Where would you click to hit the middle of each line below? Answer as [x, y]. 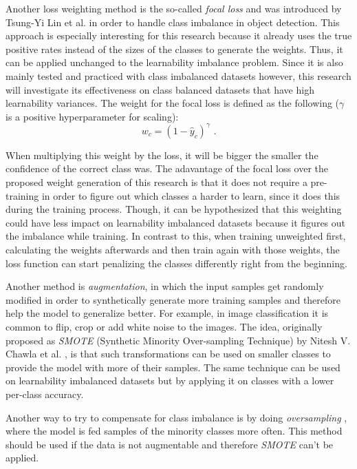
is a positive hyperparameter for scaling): [92, 116]
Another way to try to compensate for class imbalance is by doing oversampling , [176, 417]
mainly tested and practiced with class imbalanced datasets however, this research [178, 75]
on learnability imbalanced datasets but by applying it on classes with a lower [170, 381]
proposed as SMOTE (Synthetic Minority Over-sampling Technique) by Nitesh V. [178, 340]
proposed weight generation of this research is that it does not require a [156, 182]
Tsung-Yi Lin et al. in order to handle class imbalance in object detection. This [173, 22]
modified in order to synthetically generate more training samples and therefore [173, 299]
